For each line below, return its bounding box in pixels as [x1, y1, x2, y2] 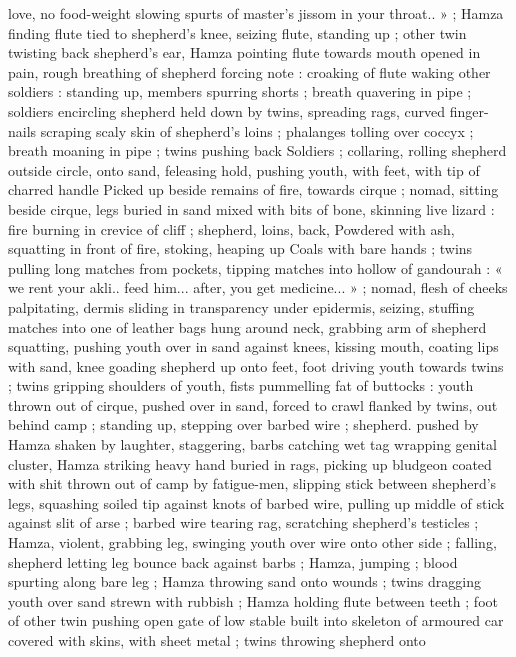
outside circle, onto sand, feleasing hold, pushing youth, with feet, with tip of [8, 159, 480, 180]
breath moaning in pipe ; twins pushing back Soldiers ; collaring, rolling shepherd [8, 140, 507, 161]
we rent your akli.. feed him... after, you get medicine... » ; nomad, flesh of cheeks [8, 277, 508, 298]
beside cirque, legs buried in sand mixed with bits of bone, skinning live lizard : [8, 198, 495, 219]
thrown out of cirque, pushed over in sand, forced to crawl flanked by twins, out [8, 394, 498, 415]
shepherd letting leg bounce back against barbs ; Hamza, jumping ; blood [8, 551, 458, 572]
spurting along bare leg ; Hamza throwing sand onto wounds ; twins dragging [8, 571, 481, 592]
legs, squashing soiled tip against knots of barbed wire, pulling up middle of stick [8, 492, 505, 513]
